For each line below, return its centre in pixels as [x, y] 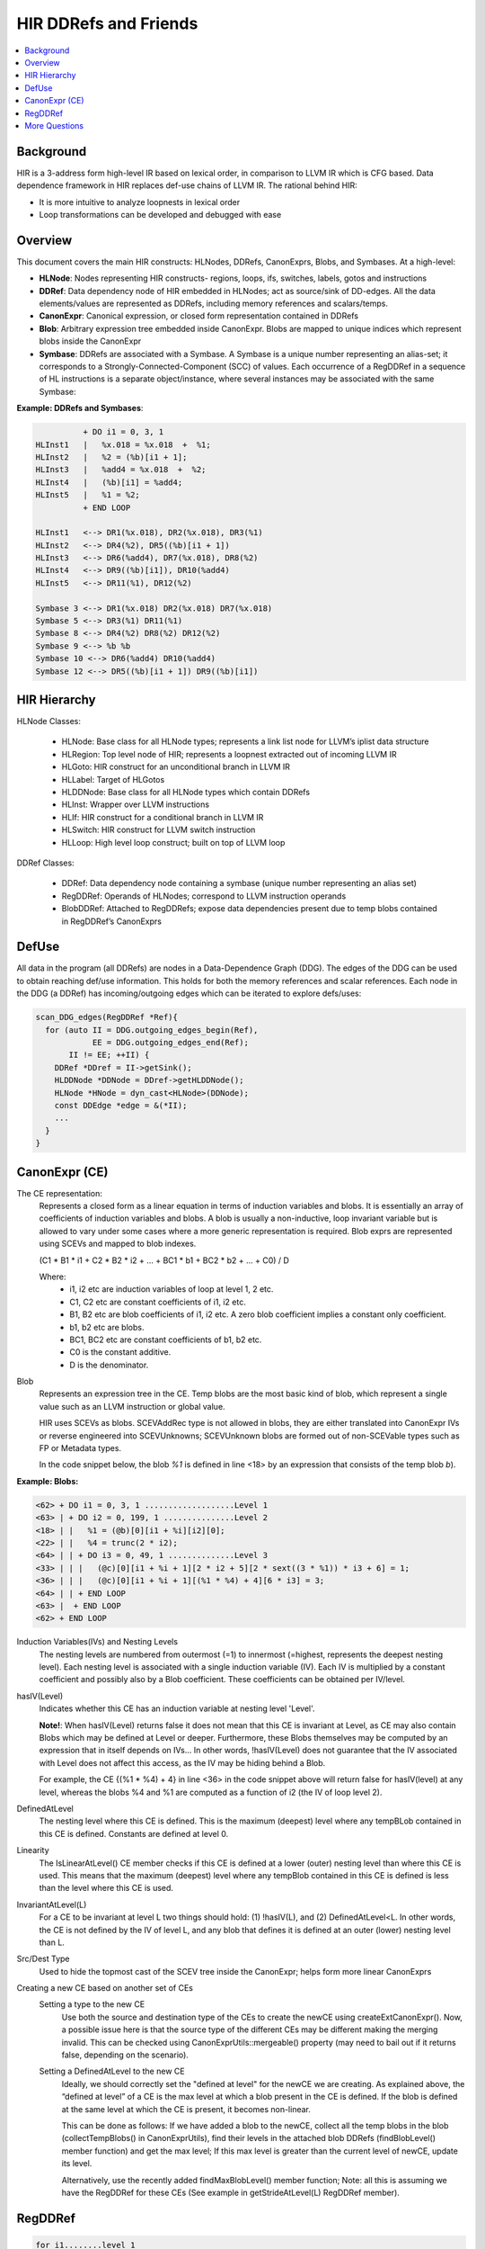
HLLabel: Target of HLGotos [113, 779]
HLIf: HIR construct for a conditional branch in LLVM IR [163, 817]
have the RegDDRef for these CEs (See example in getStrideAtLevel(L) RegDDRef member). [230, 2192]
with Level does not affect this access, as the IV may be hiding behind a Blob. [182, 1762]
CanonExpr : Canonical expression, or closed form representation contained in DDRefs [199, 316]
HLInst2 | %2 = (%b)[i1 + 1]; [111, 457]
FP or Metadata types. [80, 1448]
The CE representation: [59, 1193]
